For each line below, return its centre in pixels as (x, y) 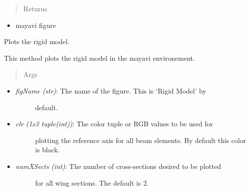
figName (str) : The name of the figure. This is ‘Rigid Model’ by (111, 90)
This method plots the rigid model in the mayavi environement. (100, 58)
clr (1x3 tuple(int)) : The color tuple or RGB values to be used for (114, 124)
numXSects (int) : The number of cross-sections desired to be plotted (118, 166)
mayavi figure (36, 25)
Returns (35, 8)
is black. (47, 150)
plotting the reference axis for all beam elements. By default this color (140, 140)
